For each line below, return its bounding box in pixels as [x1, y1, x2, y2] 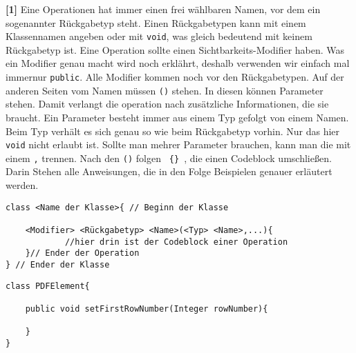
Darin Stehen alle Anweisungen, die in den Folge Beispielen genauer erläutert [6, 164, 332, 179]
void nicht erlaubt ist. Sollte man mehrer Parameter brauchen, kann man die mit [6, 137, 351, 152]
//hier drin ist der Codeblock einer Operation [64, 236, 288, 247]
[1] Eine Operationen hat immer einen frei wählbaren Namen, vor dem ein [6, 2, 321, 16]
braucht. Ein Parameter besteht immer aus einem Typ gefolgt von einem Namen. [6, 110, 349, 124]
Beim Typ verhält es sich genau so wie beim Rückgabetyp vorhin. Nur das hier [6, 123, 340, 138]
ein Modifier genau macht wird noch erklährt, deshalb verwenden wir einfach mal [6, 56, 350, 70]
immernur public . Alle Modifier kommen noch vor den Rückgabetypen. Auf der [6, 70, 344, 84]
